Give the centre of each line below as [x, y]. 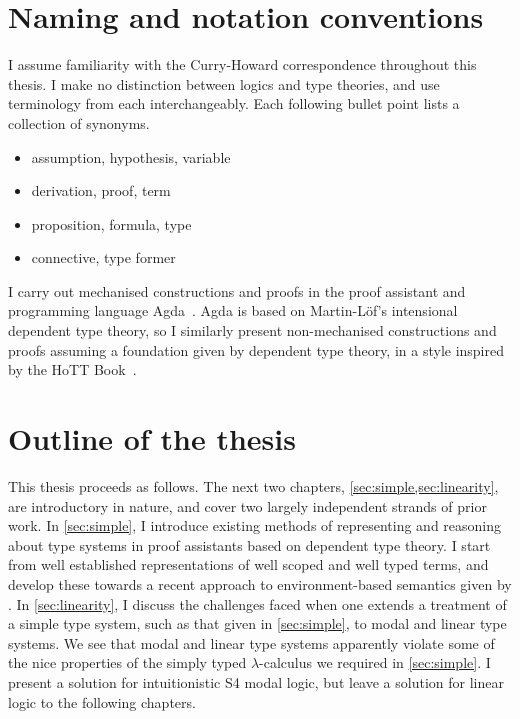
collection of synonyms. [79, 122]
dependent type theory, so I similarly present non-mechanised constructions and [252, 330]
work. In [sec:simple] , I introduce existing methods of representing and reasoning [255, 525]
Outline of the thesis [152, 438]
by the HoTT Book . [72, 369]
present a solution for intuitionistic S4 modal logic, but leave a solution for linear [256, 681]
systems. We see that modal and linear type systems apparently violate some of [251, 642]
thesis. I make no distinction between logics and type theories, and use [224, 83]
